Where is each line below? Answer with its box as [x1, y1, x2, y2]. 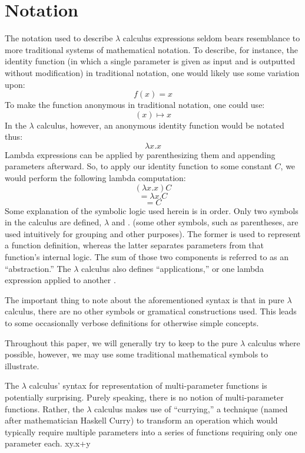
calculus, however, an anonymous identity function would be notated [37, 119, 284, 131]
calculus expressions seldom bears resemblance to [122, 32, 300, 44]
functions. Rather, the [5, 402, 84, 415]
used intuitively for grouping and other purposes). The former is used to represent [5, 227, 301, 239]
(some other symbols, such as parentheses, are [132, 216, 299, 228]
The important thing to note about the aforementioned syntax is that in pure [5, 293, 284, 306]
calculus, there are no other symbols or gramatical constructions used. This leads [5, 305, 297, 317]
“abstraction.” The [5, 262, 71, 274]
